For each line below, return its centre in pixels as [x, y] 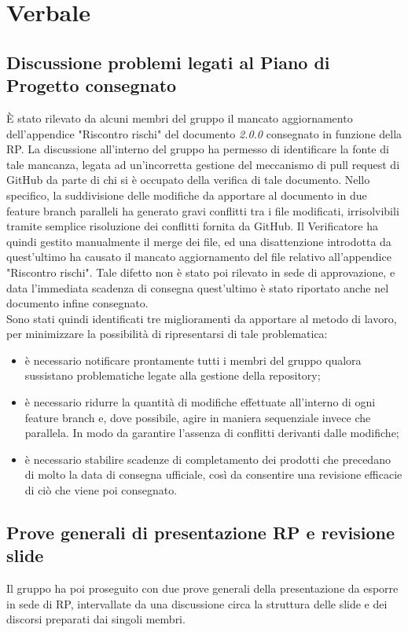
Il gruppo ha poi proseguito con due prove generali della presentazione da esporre [202, 588]
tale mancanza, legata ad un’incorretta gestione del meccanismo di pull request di [203, 164]
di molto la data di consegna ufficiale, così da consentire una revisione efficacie [213, 474]
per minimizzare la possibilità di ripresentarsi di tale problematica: [167, 334]
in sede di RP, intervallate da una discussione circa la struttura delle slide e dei [197, 603]
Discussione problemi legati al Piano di [168, 62]
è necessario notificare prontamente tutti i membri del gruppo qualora [193, 360]
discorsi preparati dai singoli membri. [96, 619]
